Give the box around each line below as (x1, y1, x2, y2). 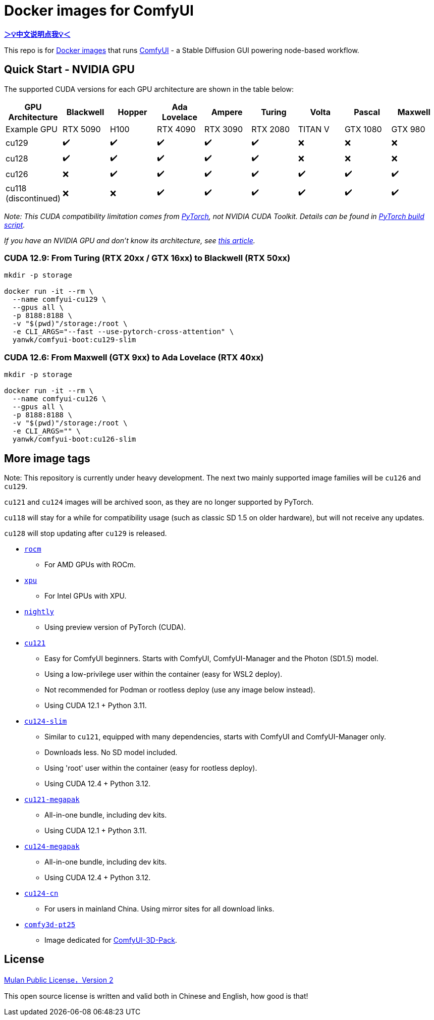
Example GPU (6, 124, 58, 134)
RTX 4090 (157, 124, 196, 134)
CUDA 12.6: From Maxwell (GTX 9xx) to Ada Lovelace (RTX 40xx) (4, 352, 264, 362)
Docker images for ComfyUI (4, 2, 194, 19)
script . (4, 220, 25, 229)
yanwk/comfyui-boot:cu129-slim (12, 336, 136, 344)
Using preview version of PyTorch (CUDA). (44, 622, 186, 631)
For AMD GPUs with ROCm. (44, 560, 136, 569)
